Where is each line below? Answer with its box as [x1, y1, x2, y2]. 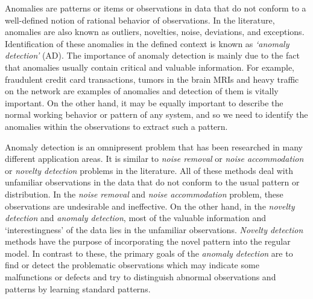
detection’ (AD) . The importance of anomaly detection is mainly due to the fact [5, 49, 300, 62]
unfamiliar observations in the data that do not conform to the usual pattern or [5, 176, 300, 188]
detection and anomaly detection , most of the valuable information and [5, 211, 267, 224]
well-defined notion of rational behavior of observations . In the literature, [5, 13, 275, 26]
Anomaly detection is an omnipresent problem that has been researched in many [5, 140, 303, 153]
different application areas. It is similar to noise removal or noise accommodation [5, 152, 304, 165]
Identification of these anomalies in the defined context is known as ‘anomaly [5, 37, 289, 50]
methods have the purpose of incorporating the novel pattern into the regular [5, 235, 291, 248]
